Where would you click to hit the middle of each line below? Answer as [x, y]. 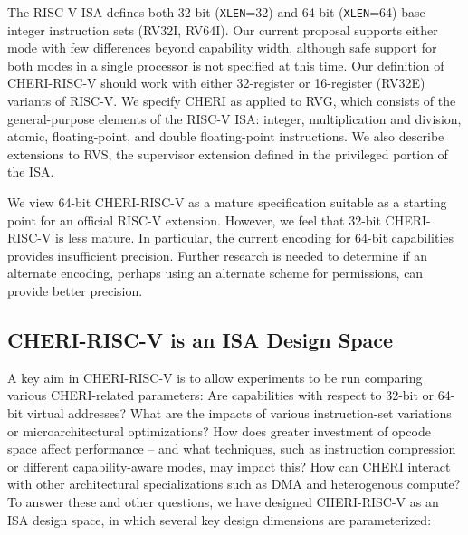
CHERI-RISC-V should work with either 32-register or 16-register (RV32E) [216, 83]
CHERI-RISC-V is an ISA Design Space [201, 339]
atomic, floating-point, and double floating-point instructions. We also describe [226, 136]
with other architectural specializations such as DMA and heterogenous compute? [234, 484]
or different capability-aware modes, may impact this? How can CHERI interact [229, 466]
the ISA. [31, 172]
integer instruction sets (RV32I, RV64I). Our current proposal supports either [223, 29]
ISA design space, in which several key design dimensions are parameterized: [220, 519]
